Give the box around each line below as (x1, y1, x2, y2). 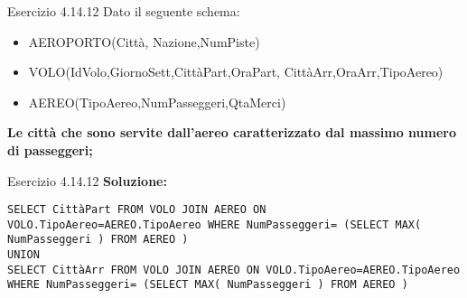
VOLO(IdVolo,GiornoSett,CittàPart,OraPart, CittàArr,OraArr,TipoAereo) (28, 62, 444, 81)
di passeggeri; (7, 140, 93, 159)
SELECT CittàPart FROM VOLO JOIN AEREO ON (7, 203, 266, 217)
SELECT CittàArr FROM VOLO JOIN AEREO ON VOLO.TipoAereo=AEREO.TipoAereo (7, 263, 461, 276)
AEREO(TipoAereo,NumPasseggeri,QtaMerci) (28, 92, 286, 111)
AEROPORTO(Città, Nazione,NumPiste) (28, 32, 260, 51)
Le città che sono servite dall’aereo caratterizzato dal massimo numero (7, 123, 457, 142)
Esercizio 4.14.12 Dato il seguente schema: (7, 2, 240, 20)
